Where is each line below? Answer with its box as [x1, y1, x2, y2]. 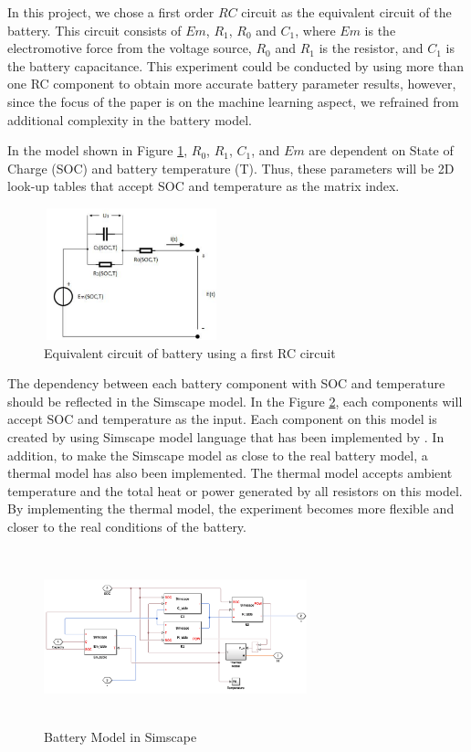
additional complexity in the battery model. [7, 110, 253, 129]
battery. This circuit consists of [7, 20, 182, 39]
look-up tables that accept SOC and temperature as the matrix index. [7, 176, 400, 196]
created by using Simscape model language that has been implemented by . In [7, 427, 445, 446]
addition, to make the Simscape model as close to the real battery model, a [7, 445, 428, 464]
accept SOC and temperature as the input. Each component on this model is [7, 409, 437, 429]
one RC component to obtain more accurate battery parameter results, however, [7, 74, 456, 93]
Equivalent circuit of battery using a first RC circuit [44, 343, 336, 362]
